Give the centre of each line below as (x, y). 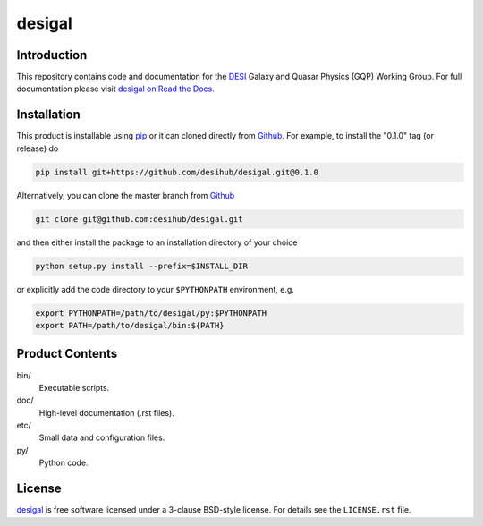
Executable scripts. (74, 387)
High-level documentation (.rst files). (106, 412)
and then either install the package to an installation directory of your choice (157, 242)
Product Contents (67, 354)
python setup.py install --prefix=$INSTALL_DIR (141, 266)
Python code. (64, 463)
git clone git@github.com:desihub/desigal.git (139, 219)
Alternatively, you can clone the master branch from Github (126, 195)
